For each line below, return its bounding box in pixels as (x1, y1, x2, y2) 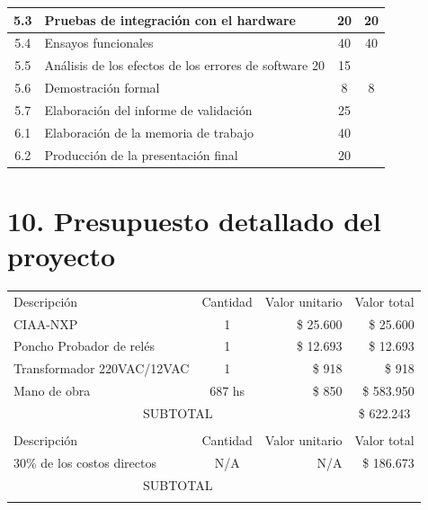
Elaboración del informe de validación (44, 100, 253, 119)
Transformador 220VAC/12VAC (13, 359, 190, 378)
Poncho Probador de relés (13, 336, 155, 355)
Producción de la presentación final (44, 145, 238, 164)
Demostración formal (44, 78, 160, 97)
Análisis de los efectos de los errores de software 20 (44, 56, 325, 75)
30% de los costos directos (13, 452, 156, 471)
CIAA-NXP (13, 314, 78, 333)
